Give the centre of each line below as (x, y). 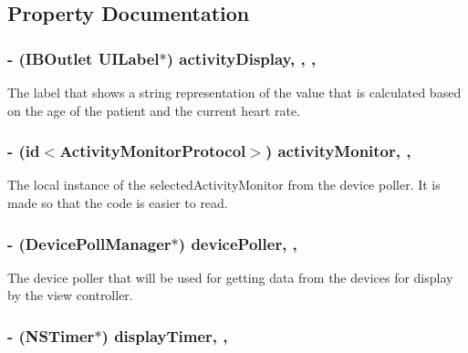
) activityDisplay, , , (241, 58)
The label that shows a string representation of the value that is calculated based (234, 92)
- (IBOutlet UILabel (83, 58)
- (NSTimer (51, 335)
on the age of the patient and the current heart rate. (154, 110)
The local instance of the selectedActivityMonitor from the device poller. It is (224, 185)
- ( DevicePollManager (89, 243)
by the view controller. (70, 295)
